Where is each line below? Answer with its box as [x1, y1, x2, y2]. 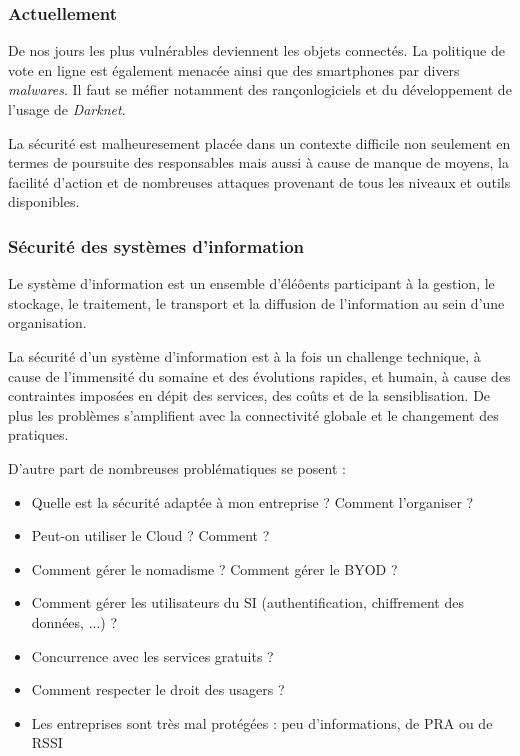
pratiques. [8, 424, 69, 445]
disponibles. [8, 191, 80, 212]
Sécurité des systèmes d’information [8, 233, 304, 258]
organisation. [8, 312, 87, 333]
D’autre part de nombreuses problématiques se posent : [8, 457, 346, 478]
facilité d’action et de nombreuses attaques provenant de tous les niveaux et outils [8, 171, 511, 192]
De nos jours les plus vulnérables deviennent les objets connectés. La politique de [8, 40, 505, 61]
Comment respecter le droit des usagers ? [31, 679, 285, 700]
